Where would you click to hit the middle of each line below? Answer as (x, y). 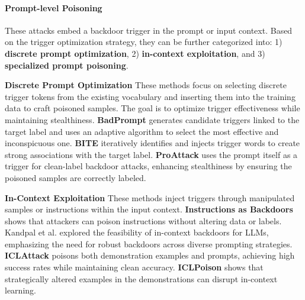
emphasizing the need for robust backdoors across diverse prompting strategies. (149, 243)
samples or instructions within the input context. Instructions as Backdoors (149, 209)
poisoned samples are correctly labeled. (76, 177)
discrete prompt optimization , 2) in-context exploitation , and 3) (135, 53)
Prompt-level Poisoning (54, 7)
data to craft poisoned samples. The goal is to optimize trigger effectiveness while (152, 108)
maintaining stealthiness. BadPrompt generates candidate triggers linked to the (152, 119)
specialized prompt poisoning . (67, 65)
